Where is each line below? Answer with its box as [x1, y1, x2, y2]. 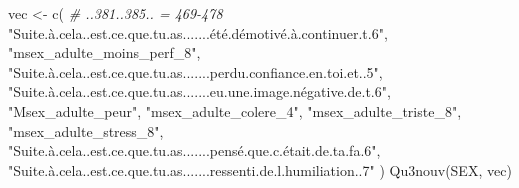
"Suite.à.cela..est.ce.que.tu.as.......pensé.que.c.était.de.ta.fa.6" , [8, 140, 381, 161]
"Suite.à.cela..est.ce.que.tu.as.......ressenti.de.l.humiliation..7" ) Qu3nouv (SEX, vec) [8, 159, 512, 180]
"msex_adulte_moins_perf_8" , [8, 42, 201, 63]
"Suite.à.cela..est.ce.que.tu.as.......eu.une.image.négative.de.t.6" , [8, 81, 391, 102]
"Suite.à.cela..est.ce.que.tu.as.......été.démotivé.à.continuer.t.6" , [8, 22, 388, 43]
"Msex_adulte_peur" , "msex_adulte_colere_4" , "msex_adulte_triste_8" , [8, 100, 462, 121]
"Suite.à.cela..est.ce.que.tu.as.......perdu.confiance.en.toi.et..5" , [8, 61, 383, 82]
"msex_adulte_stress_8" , [8, 120, 164, 141]
